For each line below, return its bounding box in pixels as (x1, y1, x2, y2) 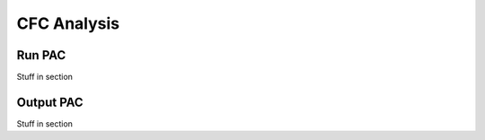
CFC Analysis (16, 13, 120, 33)
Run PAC (16, 48, 66, 63)
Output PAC (16, 94, 84, 109)
